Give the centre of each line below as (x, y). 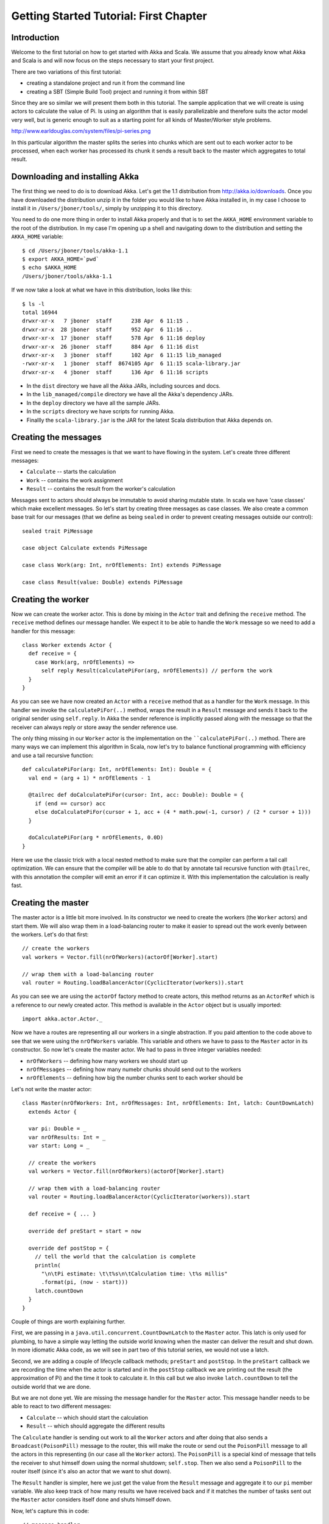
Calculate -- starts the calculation (71, 472)
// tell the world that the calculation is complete (115, 1257)
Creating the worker (50, 600)
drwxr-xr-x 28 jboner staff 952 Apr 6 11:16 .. (107, 329)
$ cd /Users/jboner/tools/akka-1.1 (75, 251)
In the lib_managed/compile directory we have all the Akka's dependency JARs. (130, 394)
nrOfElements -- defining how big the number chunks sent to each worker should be (135, 1078)
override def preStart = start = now (85, 1231)
